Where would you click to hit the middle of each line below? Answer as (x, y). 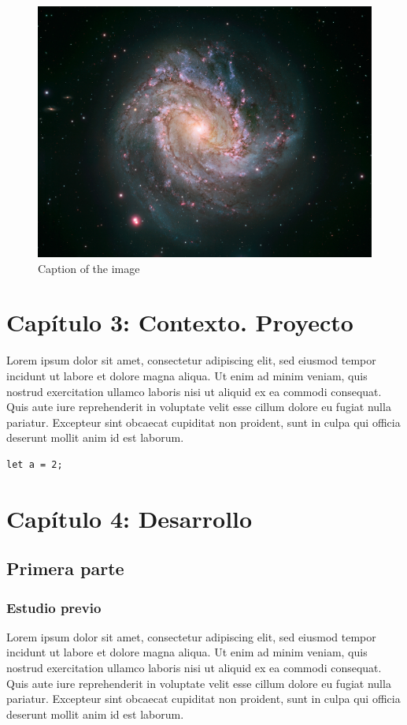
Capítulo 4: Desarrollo (129, 518)
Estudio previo (54, 607)
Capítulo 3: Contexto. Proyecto (180, 322)
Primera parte (65, 568)
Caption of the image (89, 268)
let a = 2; (35, 464)
